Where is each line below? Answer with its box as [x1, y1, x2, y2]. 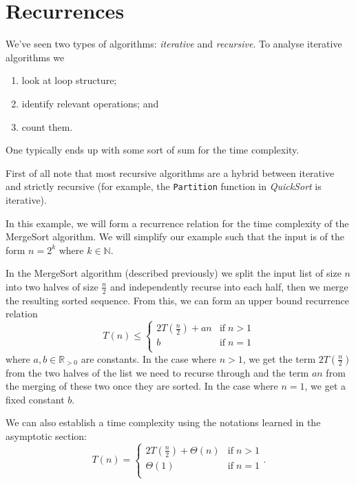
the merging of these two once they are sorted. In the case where [6, 379, 278, 393]
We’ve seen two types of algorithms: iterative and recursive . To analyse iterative [6, 36, 342, 51]
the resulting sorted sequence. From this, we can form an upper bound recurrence [6, 293, 349, 307]
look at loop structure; [21, 73, 117, 87]
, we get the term [242, 351, 316, 366]
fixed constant [6, 392, 65, 406]
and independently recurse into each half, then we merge [109, 279, 348, 293]
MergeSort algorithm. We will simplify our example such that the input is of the [6, 229, 344, 244]
